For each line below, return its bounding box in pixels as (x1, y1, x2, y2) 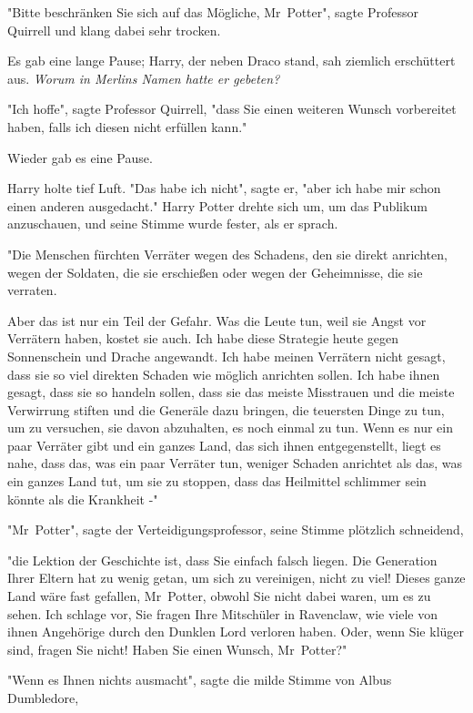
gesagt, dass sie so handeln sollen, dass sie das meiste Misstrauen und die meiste (7, 382, 455, 402)
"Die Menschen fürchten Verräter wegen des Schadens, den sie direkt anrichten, (7, 244, 448, 263)
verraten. (7, 280, 57, 300)
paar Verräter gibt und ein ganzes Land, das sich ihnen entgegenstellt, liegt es (7, 435, 441, 454)
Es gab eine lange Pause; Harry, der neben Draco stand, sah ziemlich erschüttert (7, 51, 456, 70)
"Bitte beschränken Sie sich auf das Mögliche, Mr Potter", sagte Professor (7, 3, 418, 21)
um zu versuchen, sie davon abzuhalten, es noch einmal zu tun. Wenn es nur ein (7, 418, 453, 437)
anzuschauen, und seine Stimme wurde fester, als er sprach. (7, 214, 338, 233)
